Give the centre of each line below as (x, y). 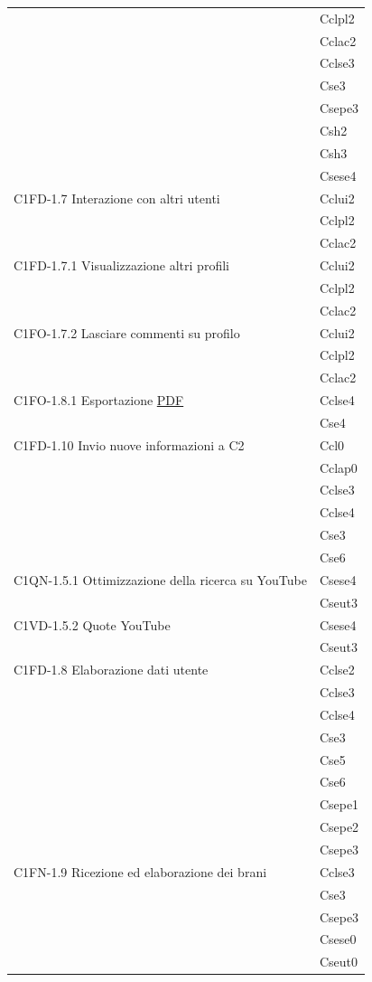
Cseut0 (338, 962)
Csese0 (338, 939)
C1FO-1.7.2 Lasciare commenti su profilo (127, 332)
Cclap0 (338, 467)
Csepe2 (339, 827)
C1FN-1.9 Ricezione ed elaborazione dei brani (140, 871)
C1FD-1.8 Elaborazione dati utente (111, 670)
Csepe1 (339, 804)
